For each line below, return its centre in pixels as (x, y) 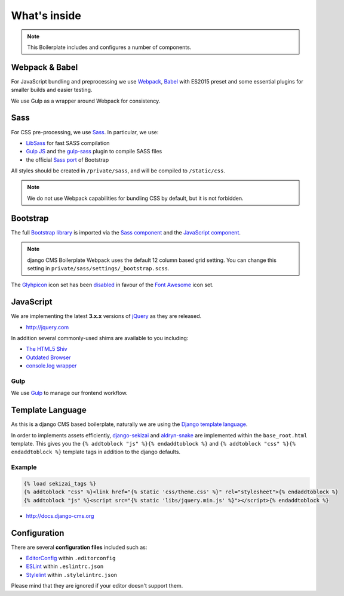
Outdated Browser (48, 357)
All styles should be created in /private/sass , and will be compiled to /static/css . (118, 171)
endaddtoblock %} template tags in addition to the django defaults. (96, 452)
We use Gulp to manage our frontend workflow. (69, 393)
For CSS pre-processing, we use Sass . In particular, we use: (85, 132)
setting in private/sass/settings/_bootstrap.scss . (98, 268)
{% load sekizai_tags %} (60, 484)
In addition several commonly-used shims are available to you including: (100, 338)
